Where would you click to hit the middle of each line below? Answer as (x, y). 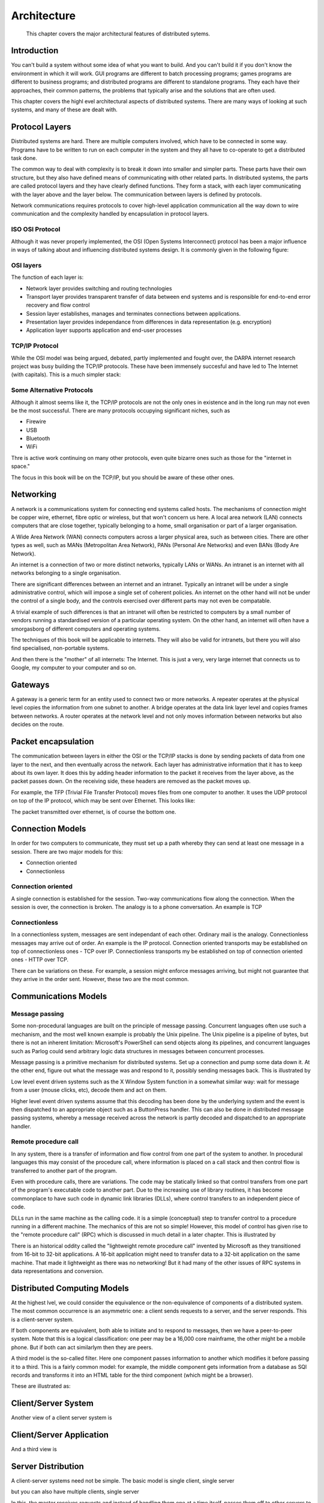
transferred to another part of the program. (64, 1171)
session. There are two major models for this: (67, 851)
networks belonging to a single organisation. (66, 573)
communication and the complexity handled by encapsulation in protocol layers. (110, 214)
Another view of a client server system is (61, 1418)
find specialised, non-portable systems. (60, 648)
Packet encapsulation (52, 742)
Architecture (43, 16)
